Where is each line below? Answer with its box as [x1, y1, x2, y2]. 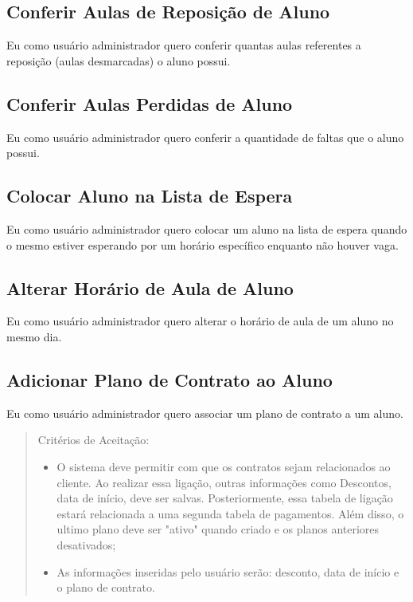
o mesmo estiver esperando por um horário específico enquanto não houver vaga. [6, 236, 399, 253]
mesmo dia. [6, 328, 62, 344]
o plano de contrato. [56, 579, 155, 596]
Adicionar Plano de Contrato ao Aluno [6, 367, 333, 391]
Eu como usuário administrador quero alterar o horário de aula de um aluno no [6, 313, 394, 329]
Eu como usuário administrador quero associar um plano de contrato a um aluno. [6, 404, 403, 421]
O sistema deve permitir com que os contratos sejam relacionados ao [56, 458, 391, 474]
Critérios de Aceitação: [37, 431, 150, 448]
